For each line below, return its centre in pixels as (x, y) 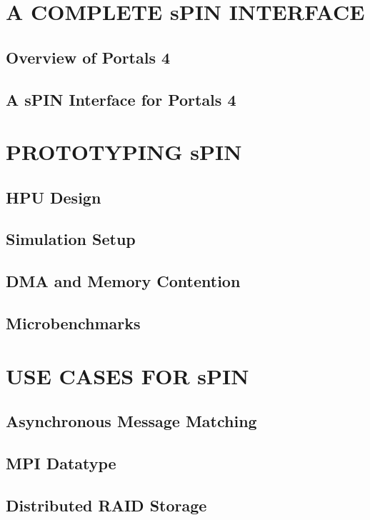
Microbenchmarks (73, 323)
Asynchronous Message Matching (131, 421)
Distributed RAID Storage (106, 505)
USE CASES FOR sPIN (127, 375)
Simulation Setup (71, 239)
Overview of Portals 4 (88, 57)
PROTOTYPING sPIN (124, 152)
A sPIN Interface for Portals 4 (121, 99)
